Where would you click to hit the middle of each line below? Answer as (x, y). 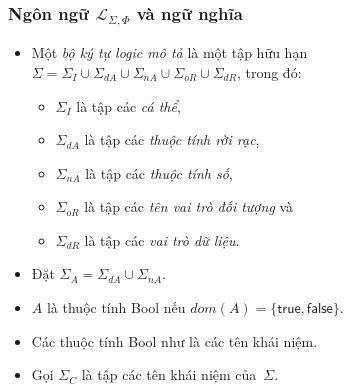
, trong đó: (269, 71)
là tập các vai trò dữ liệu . (162, 239)
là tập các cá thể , (128, 105)
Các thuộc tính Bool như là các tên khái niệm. (174, 340)
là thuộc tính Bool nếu (116, 307)
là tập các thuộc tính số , (159, 172)
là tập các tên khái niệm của (169, 374)
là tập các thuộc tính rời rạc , (172, 139)
